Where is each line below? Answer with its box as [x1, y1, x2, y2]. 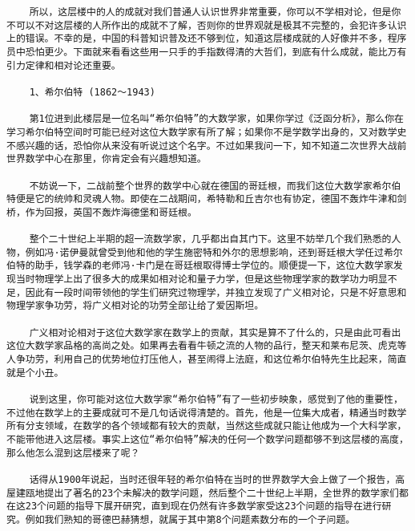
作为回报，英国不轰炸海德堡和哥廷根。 [25, 206, 197, 218]
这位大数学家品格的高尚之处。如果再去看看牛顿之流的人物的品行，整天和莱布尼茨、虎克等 [6, 340, 407, 352]
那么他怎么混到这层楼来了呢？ [6, 447, 140, 459]
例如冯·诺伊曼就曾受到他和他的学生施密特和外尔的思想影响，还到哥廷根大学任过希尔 [25, 246, 403, 258]
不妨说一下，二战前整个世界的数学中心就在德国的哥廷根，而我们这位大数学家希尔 [29, 180, 392, 192]
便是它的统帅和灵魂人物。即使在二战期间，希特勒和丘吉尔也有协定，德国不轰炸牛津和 [15, 193, 397, 205]
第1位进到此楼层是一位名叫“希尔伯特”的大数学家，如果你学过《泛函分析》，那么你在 [29, 113, 405, 125]
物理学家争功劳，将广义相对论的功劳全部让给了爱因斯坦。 [6, 300, 264, 312]
